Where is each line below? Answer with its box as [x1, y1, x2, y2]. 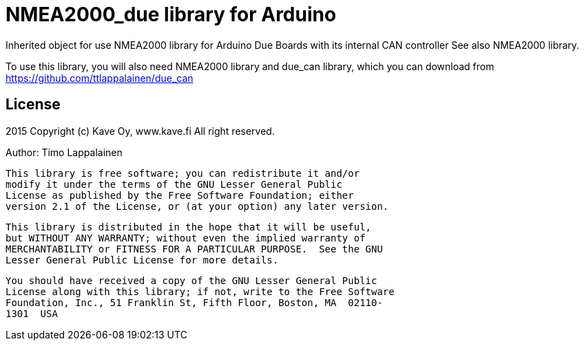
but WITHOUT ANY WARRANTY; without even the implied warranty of [6, 232, 366, 244]
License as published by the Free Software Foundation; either [6, 189, 354, 201]
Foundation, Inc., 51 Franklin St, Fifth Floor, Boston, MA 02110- [6, 296, 383, 308]
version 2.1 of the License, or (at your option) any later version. [6, 200, 389, 212]
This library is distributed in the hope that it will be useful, [6, 221, 372, 233]
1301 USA [6, 307, 58, 319]
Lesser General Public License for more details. [6, 254, 279, 266]
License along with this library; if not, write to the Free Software [6, 285, 395, 297]
